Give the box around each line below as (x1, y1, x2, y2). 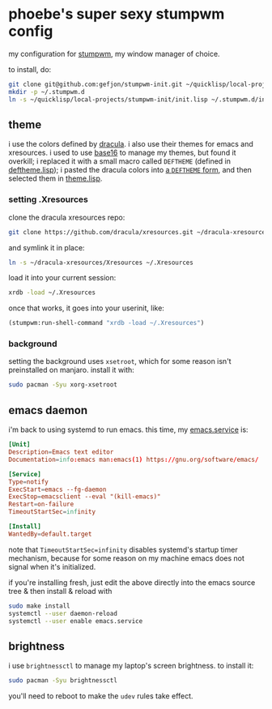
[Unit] (8, 441, 31, 449)
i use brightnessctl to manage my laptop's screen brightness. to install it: (8, 661, 254, 671)
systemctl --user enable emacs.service (8, 617, 143, 625)
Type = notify (8, 477, 49, 486)
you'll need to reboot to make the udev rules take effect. (8, 691, 193, 701)
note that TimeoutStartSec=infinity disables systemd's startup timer (8, 545, 238, 554)
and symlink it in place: (8, 242, 85, 252)
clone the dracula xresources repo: (8, 212, 125, 222)
